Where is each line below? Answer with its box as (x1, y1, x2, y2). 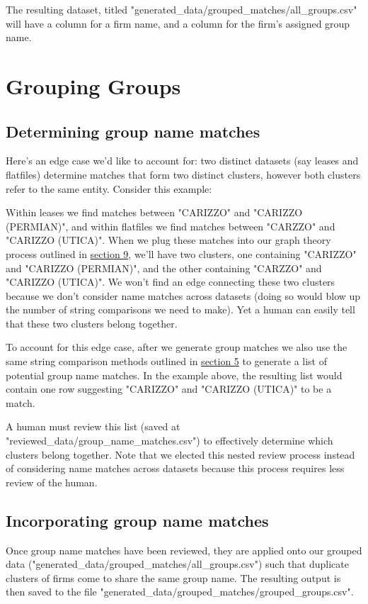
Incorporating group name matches (6, 509, 269, 531)
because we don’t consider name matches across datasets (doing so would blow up (6, 288, 361, 303)
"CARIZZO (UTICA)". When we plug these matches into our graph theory (6, 233, 331, 247)
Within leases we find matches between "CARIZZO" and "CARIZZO (6, 205, 303, 220)
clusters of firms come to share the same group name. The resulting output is (6, 570, 341, 585)
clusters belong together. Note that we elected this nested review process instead (6, 447, 355, 462)
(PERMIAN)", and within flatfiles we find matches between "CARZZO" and (6, 218, 335, 233)
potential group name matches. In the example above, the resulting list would (6, 367, 343, 382)
